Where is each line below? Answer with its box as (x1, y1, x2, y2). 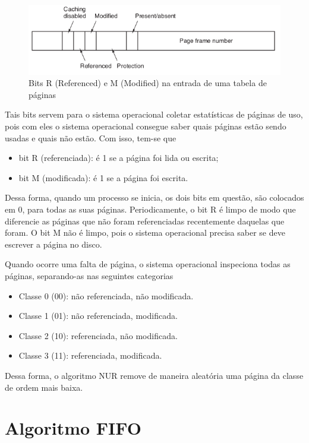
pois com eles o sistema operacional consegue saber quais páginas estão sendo (5, 120, 286, 132)
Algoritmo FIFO (5, 416, 141, 440)
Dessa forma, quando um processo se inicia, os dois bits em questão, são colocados (5, 191, 304, 204)
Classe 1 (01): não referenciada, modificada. (18, 309, 178, 322)
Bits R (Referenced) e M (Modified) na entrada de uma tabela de (29, 77, 267, 89)
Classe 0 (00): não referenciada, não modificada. (18, 289, 194, 302)
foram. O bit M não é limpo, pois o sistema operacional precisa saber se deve (5, 226, 285, 239)
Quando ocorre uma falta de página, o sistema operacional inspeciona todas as (5, 258, 291, 270)
